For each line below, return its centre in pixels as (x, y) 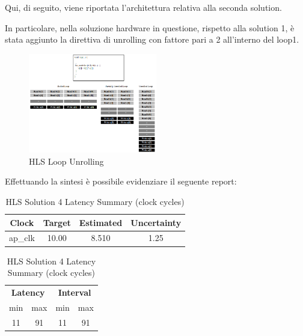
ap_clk (22, 238)
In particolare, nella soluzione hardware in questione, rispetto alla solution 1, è (150, 27)
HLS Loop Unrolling (66, 161)
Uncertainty (156, 222)
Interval (75, 292)
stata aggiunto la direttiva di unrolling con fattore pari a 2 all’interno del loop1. (152, 39)
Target (57, 222)
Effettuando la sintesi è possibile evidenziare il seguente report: (121, 181)
